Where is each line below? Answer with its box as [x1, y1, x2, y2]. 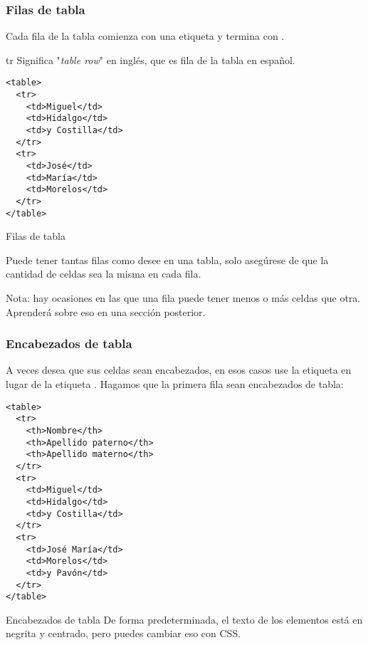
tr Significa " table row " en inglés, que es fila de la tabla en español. [6, 52, 295, 67]
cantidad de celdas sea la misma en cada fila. [6, 266, 201, 281]
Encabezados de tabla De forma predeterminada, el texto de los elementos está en [6, 612, 363, 626]
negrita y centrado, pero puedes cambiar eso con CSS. [6, 626, 241, 641]
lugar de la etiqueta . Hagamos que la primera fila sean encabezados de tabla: [6, 377, 344, 392]
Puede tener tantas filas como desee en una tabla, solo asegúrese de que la [6, 252, 329, 267]
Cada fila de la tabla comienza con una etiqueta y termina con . [6, 28, 285, 43]
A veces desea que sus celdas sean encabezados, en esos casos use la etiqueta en [6, 362, 352, 377]
